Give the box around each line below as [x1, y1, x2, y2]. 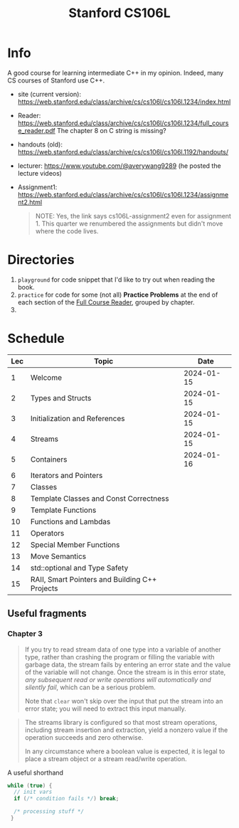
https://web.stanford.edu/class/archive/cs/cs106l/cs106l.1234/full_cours [17, 119, 229, 127]
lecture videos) [17, 169, 63, 177]
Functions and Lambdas [31, 516, 111, 526]
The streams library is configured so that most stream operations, [24, 718, 218, 726]
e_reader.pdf [17, 126, 55, 134]
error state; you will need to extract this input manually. [24, 704, 186, 713]
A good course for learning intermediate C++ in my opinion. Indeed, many [7, 68, 224, 77]
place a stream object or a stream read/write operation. [24, 754, 187, 763]
